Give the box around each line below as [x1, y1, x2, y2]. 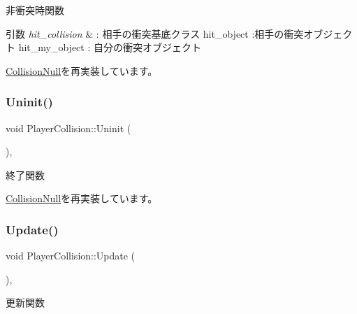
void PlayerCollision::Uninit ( [6, 120, 131, 135]
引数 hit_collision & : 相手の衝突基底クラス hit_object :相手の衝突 [6, 26, 304, 41]
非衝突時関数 [6, 3, 64, 17]
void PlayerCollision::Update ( [6, 248, 136, 263]
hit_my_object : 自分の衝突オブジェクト [18, 40, 201, 55]
